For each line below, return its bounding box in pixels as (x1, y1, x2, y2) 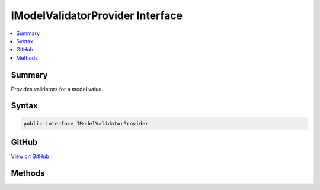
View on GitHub (11, 153, 50, 160)
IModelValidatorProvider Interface (11, 9, 183, 22)
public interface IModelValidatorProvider (23, 120, 149, 127)
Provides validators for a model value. (11, 85, 104, 92)
